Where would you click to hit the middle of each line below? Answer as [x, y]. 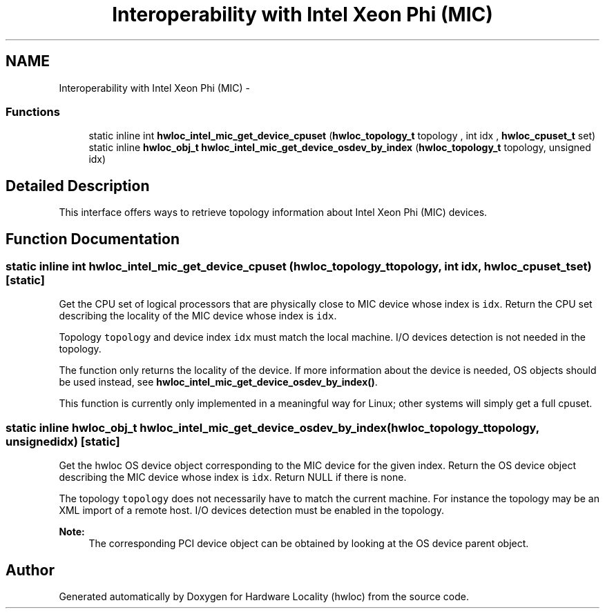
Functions [33, 111]
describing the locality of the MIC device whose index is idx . [198, 316]
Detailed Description [78, 186]
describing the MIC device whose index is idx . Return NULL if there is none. [233, 477]
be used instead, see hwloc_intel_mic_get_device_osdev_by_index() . [218, 382]
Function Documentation [93, 239]
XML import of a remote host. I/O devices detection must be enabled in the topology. [252, 511]
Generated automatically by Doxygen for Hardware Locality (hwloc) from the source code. [264, 596]
